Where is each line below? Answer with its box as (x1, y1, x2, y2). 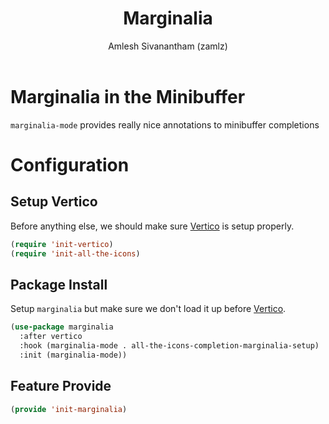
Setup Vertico (10, 193, 98, 211)
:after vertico (19, 332, 83, 342)
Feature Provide (10, 378, 112, 395)
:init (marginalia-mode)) (19, 350, 128, 360)
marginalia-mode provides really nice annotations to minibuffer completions (10, 118, 320, 131)
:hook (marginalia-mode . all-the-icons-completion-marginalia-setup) (19, 341, 320, 351)
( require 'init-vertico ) (10, 239, 114, 249)
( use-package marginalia (10, 322, 114, 332)
